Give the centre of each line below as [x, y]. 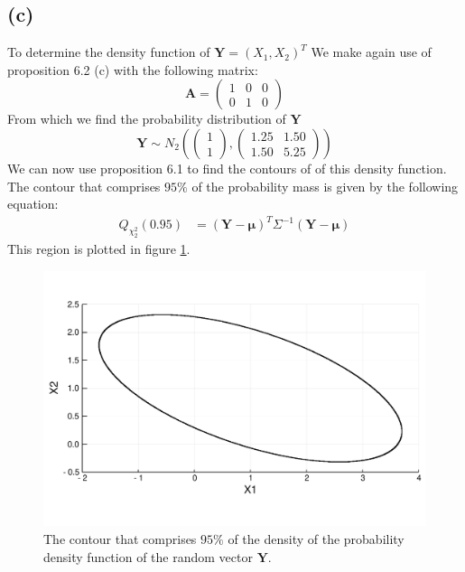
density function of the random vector [148, 556]
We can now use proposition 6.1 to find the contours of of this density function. [227, 168]
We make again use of [371, 52]
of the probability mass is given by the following [325, 186]
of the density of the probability [316, 539]
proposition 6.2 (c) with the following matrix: [133, 69]
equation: [33, 204]
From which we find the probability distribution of [147, 119]
